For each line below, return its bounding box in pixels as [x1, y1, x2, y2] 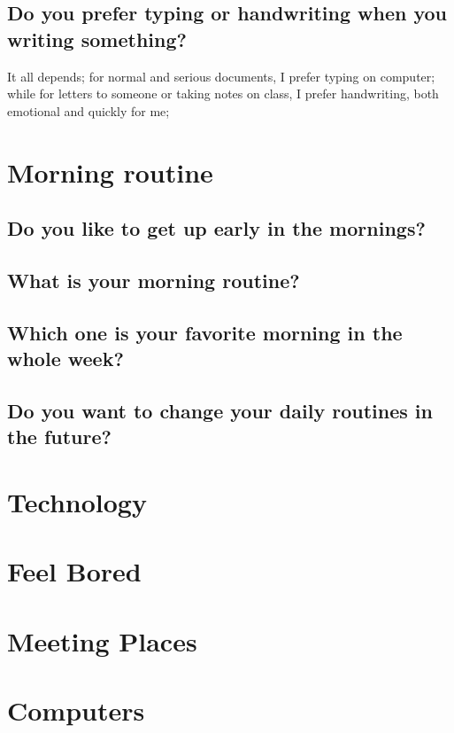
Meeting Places [7, 622, 197, 659]
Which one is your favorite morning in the [7, 318, 403, 346]
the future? [7, 423, 112, 450]
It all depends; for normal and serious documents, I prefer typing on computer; [7, 66, 435, 85]
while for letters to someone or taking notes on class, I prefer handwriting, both [7, 84, 439, 103]
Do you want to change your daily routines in [7, 396, 433, 424]
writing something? [7, 25, 187, 52]
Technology [7, 483, 147, 519]
